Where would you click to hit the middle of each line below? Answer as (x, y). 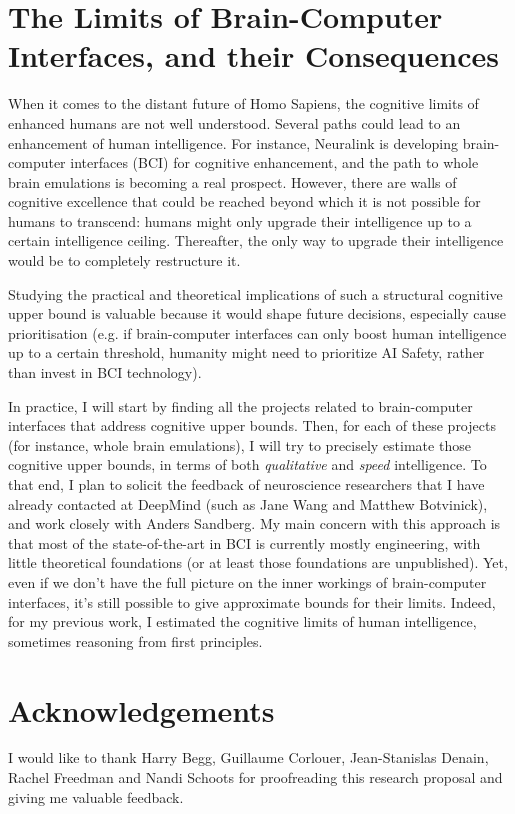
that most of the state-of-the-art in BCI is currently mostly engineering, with (244, 542)
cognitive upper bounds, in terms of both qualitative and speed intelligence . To (247, 464)
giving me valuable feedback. (96, 796)
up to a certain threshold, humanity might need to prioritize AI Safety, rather (246, 352)
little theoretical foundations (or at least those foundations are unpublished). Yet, (258, 562)
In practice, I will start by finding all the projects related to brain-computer (240, 405)
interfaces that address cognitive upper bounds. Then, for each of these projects (252, 425)
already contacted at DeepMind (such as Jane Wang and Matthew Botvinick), (248, 503)
